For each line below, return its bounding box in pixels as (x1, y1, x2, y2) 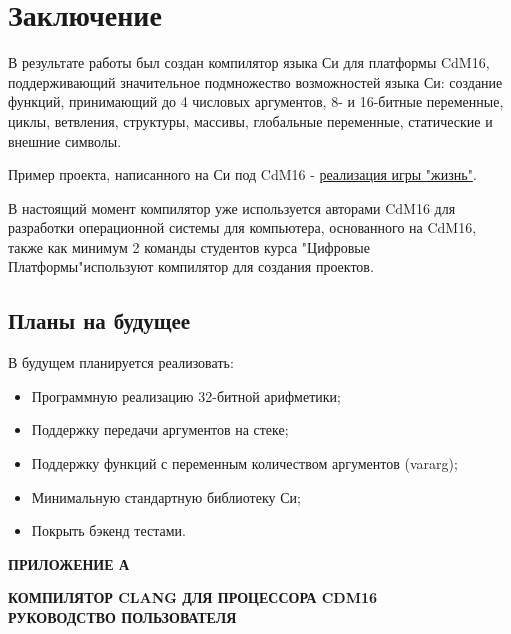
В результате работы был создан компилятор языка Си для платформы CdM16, (8, 52, 490, 73)
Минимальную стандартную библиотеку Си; (31, 486, 301, 507)
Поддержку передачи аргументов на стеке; (31, 419, 289, 440)
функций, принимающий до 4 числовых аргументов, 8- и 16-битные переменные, (8, 91, 504, 112)
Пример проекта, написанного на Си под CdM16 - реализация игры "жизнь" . (8, 164, 477, 185)
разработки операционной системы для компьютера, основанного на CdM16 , (8, 217, 477, 238)
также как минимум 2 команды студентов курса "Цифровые (8, 236, 370, 257)
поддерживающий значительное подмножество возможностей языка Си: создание (8, 71, 503, 92)
